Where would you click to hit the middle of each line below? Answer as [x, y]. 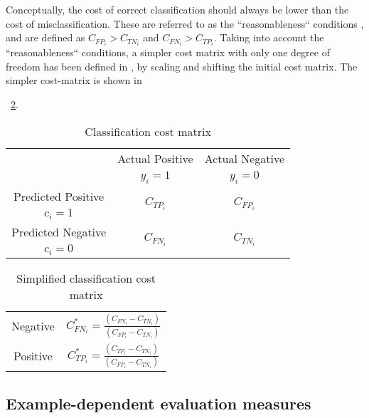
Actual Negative [245, 158]
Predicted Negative [59, 231]
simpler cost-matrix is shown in [74, 80]
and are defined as [46, 37]
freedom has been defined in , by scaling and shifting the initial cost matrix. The [182, 66]
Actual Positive [155, 158]
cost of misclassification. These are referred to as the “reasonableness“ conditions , [185, 23]
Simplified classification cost [86, 278]
